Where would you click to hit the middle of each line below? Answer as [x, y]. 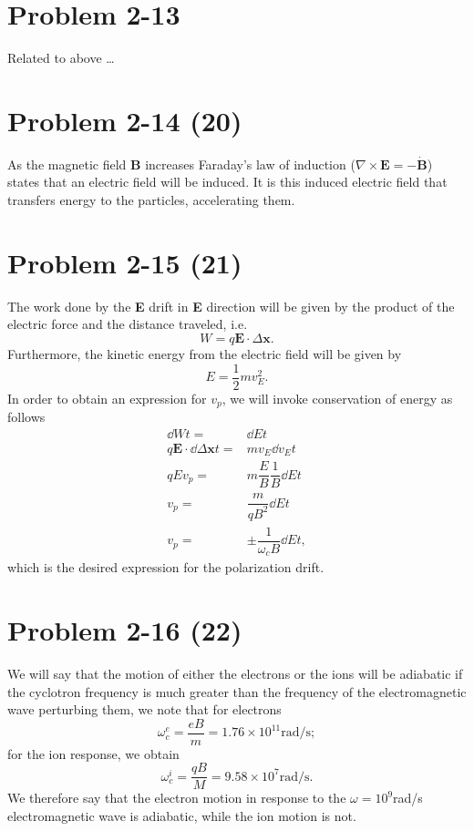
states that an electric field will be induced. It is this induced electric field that [227, 182]
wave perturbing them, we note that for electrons [144, 709]
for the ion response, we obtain [93, 753]
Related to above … [61, 58]
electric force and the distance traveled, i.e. [128, 324]
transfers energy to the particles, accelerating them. [151, 200]
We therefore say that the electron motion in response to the [177, 798]
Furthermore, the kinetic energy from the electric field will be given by [205, 353]
